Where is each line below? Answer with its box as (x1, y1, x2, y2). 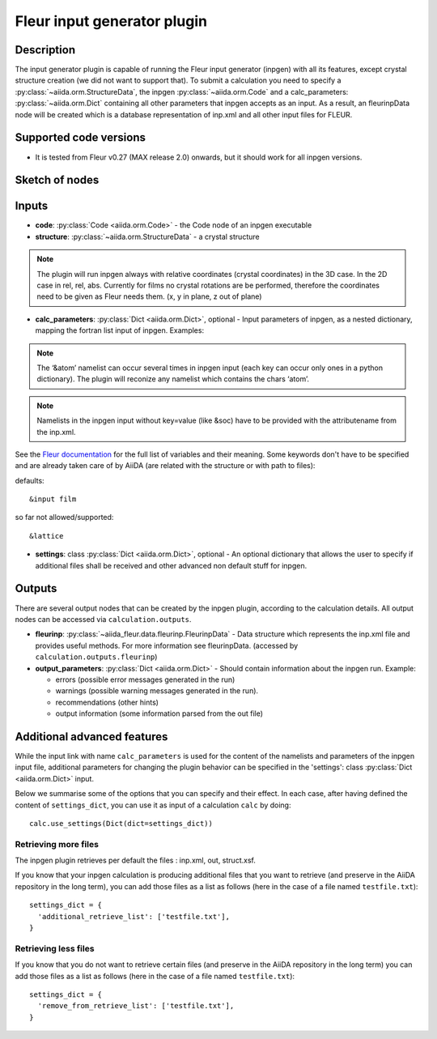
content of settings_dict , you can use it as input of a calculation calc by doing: (15, 800, 291, 810)
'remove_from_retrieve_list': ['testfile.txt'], (37, 1001, 235, 1011)
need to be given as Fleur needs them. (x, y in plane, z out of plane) (36, 292, 262, 301)
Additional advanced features (15, 730, 168, 743)
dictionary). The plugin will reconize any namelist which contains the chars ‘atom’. (36, 374, 309, 384)
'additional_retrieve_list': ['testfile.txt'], (37, 912, 231, 921)
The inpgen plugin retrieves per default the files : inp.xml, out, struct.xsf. (15, 855, 257, 866)
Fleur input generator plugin (15, 12, 208, 30)
